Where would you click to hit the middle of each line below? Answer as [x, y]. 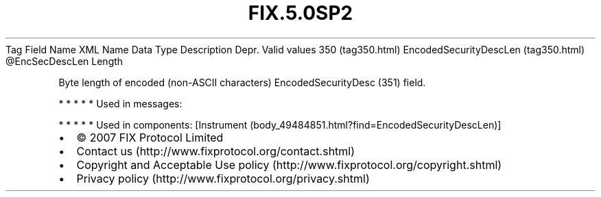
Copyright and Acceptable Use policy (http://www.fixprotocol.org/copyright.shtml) [289, 165]
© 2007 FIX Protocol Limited [150, 137]
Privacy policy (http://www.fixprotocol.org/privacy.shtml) [223, 178]
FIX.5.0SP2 [300, 13]
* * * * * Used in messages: [120, 103]
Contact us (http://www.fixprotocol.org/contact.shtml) [216, 151]
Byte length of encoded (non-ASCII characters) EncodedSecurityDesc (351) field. [242, 82]
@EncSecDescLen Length [64, 61]
